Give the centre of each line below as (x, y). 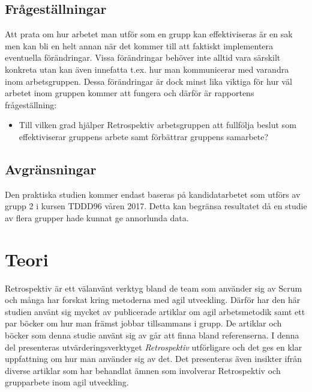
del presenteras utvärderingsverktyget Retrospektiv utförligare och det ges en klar (154, 347)
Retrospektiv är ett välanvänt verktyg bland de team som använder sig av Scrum (154, 288)
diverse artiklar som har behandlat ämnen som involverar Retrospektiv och (143, 370)
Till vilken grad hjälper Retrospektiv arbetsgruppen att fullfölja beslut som (157, 125)
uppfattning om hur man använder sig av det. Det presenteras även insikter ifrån (154, 359)
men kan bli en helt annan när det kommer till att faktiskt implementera (139, 45)
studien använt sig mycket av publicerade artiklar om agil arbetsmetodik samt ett (155, 311)
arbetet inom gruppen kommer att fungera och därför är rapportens (130, 93)
